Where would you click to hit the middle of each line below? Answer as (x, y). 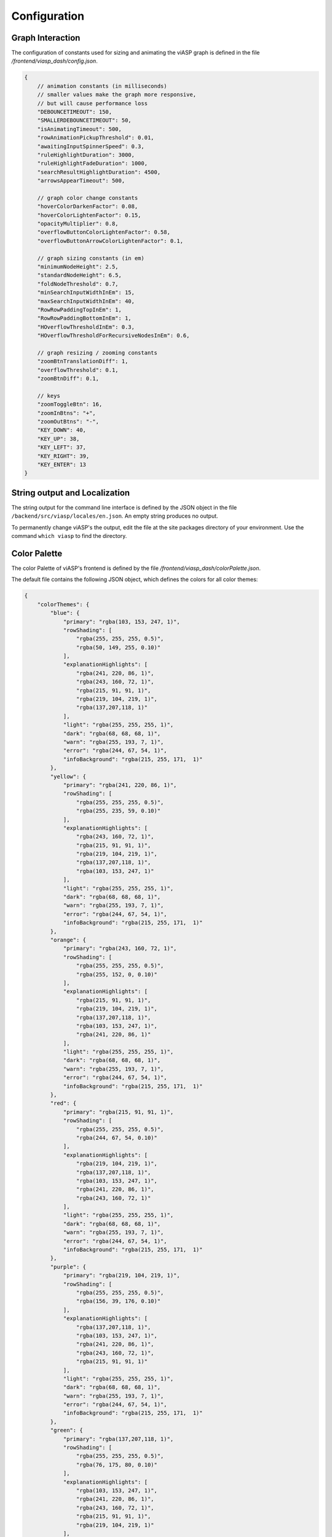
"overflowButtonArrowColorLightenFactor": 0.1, (110, 241)
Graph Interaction (46, 38)
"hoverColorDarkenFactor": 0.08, (88, 207)
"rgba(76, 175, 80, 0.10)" (117, 1464)
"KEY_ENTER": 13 (61, 465)
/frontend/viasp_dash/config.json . (54, 61)
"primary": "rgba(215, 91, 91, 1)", (118, 1112)
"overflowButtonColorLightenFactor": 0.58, (104, 232)
